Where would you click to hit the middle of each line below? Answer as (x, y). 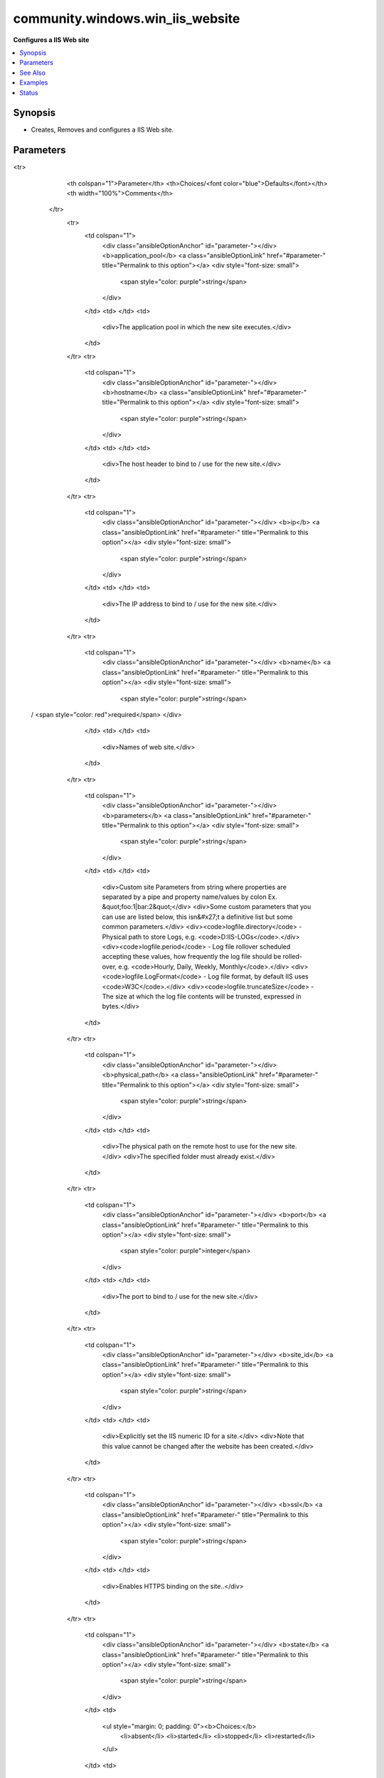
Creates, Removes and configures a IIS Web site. (102, 130)
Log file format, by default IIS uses (258, 976)
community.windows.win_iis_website (127, 18)
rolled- (292, 957)
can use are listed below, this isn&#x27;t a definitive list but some (197, 917)
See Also (33, 73)
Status (29, 92)
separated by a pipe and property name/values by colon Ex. (190, 897)
